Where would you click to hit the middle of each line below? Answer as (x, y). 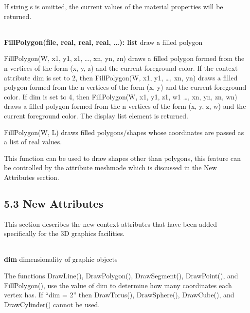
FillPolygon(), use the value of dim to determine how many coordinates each (118, 285)
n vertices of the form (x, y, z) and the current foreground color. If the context (121, 68)
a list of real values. (33, 142)
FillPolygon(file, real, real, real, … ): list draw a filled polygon (103, 42)
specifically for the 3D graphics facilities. (64, 233)
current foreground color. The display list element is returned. (96, 115)
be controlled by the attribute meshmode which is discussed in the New (110, 167)
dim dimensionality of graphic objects (61, 259)
